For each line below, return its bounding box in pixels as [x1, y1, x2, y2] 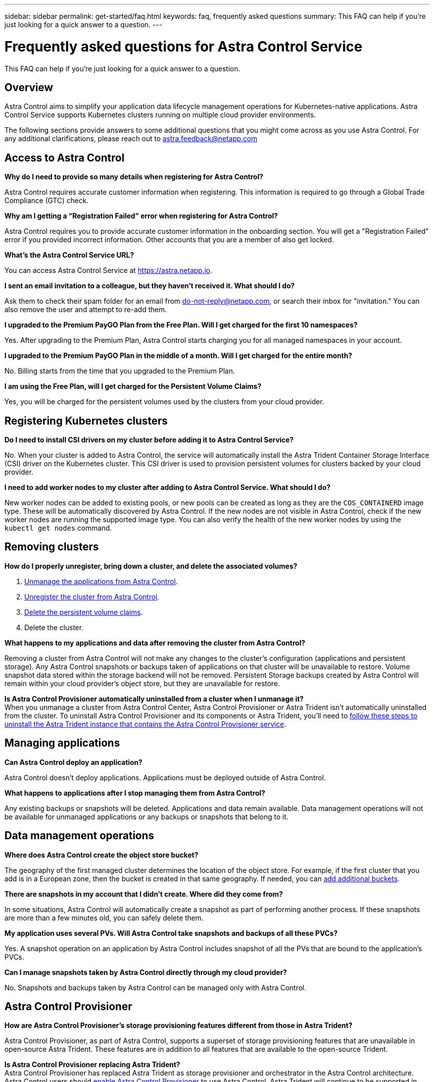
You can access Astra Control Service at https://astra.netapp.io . [4, 266, 212, 275]
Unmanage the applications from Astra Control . [24, 577, 178, 586]
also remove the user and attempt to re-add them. [4, 305, 167, 314]
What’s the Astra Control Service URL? [4, 251, 134, 260]
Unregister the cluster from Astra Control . [24, 592, 159, 601]
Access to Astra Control [4, 151, 125, 164]
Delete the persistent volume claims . [24, 607, 143, 616]
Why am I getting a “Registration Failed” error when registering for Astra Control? [4, 212, 278, 220]
